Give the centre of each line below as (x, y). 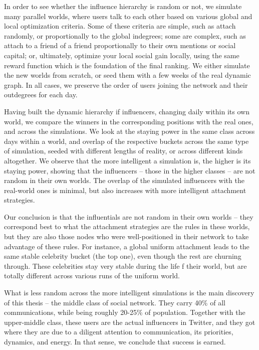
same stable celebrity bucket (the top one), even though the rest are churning (123, 256)
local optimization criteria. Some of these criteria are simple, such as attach (120, 26)
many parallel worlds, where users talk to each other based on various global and (128, 16)
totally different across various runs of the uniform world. (92, 276)
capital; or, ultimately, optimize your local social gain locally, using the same (122, 55)
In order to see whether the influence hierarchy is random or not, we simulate (123, 6)
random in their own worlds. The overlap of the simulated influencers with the (124, 180)
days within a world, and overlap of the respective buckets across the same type (126, 141)
